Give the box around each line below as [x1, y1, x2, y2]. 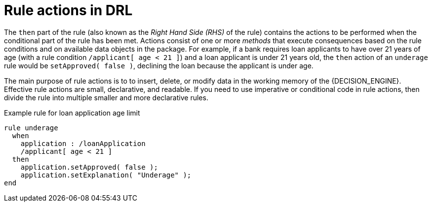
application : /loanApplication [20, 139, 146, 147]
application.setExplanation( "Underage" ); [20, 171, 192, 179]
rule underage [4, 123, 58, 132]
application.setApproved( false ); [20, 163, 158, 171]
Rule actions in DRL [4, 2, 133, 19]
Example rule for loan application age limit [4, 108, 140, 117]
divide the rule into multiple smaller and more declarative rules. [4, 93, 208, 102]
